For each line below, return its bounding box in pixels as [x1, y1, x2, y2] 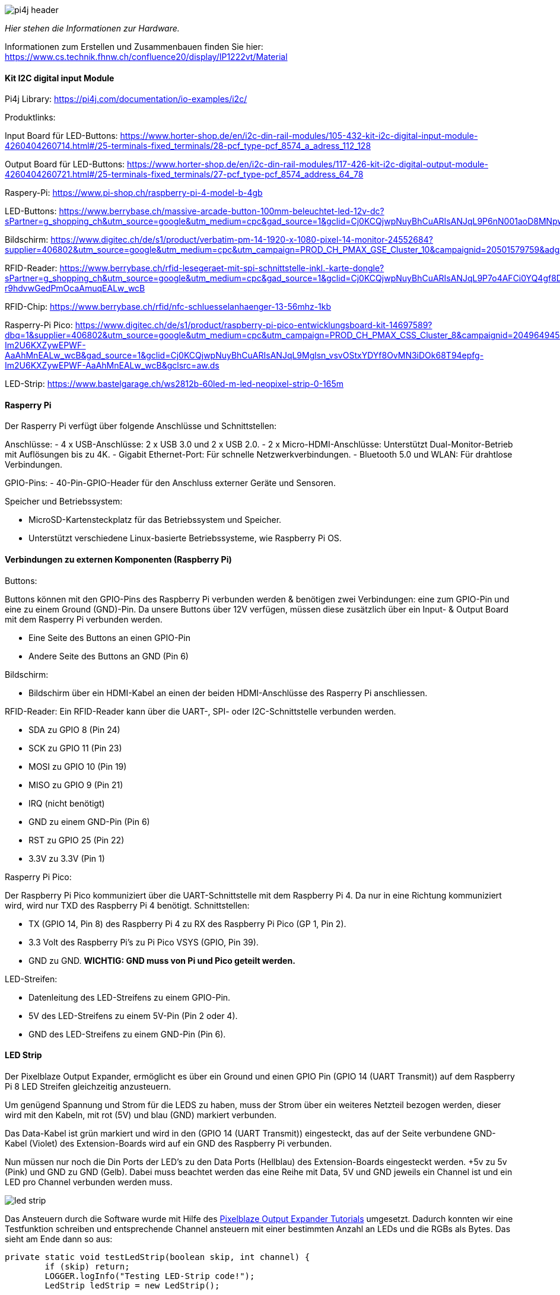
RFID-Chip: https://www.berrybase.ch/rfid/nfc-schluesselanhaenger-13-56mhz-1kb [5, 301, 332, 312]
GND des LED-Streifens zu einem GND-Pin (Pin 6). [28, 1029, 226, 1039]
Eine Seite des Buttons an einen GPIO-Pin [28, 632, 190, 643]
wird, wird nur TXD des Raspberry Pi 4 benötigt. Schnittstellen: [5, 900, 250, 910]
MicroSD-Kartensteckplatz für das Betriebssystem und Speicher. [28, 515, 282, 525]
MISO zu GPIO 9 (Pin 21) [28, 779, 123, 790]
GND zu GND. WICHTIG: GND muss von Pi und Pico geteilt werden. [28, 955, 295, 966]
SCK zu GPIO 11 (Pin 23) [28, 742, 122, 753]
